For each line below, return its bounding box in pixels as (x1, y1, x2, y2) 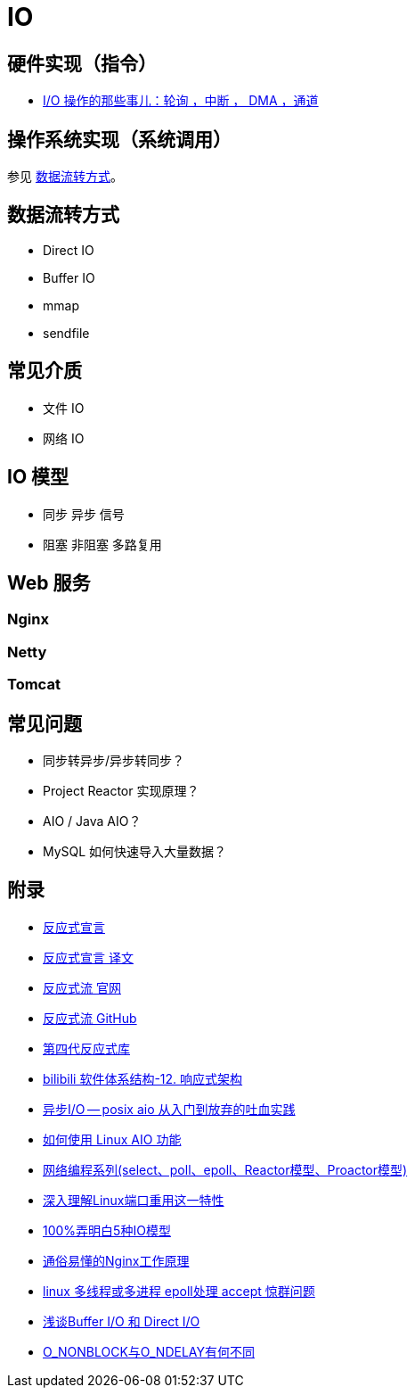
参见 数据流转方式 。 (7, 169, 123, 185)
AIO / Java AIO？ (43, 813, 142, 829)
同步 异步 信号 (43, 506, 125, 522)
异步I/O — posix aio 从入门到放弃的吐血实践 (43, 1101, 296, 1117)
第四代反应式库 (43, 1040, 130, 1056)
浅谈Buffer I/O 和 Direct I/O (43, 1313, 200, 1329)
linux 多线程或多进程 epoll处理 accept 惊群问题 (43, 1283, 315, 1299)
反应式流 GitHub (43, 1010, 137, 1026)
